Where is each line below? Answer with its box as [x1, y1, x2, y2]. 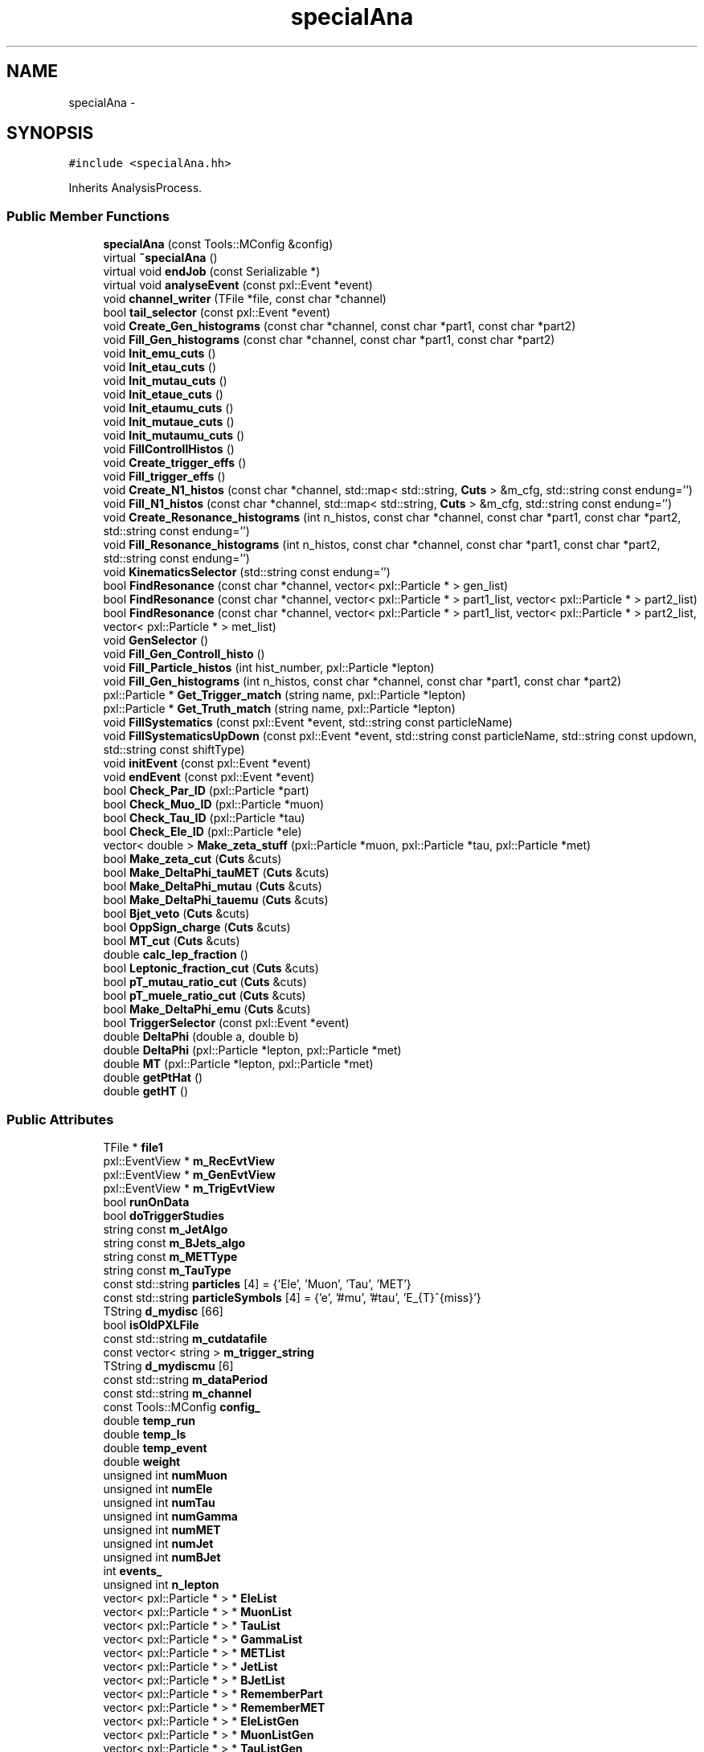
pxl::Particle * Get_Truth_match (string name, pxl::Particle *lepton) [103, 702, 456, 716]
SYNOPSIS [6, 123, 94, 144]
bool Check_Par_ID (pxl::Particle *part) [103, 784, 309, 798]
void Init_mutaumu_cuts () [103, 428, 245, 443]
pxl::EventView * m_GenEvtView [103, 1167, 276, 1181]
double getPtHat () [103, 1070, 203, 1085]
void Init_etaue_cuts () [103, 387, 223, 402]
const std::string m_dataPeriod [103, 1372, 268, 1386]
